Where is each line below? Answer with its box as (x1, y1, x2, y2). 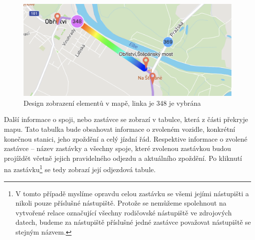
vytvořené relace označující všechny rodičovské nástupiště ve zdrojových (15, 207, 232, 217)
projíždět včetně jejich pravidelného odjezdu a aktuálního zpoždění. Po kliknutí (4, 152, 242, 163)
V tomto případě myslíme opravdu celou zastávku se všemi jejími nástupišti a (15, 188, 249, 198)
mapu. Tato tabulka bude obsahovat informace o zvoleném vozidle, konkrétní (4, 123, 235, 134)
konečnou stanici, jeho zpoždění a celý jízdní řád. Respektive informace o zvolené (4, 133, 248, 144)
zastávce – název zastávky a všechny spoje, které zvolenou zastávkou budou (4, 143, 231, 153)
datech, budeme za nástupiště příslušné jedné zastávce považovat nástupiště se (15, 217, 251, 227)
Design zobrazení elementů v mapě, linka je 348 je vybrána (24, 97, 201, 108)
